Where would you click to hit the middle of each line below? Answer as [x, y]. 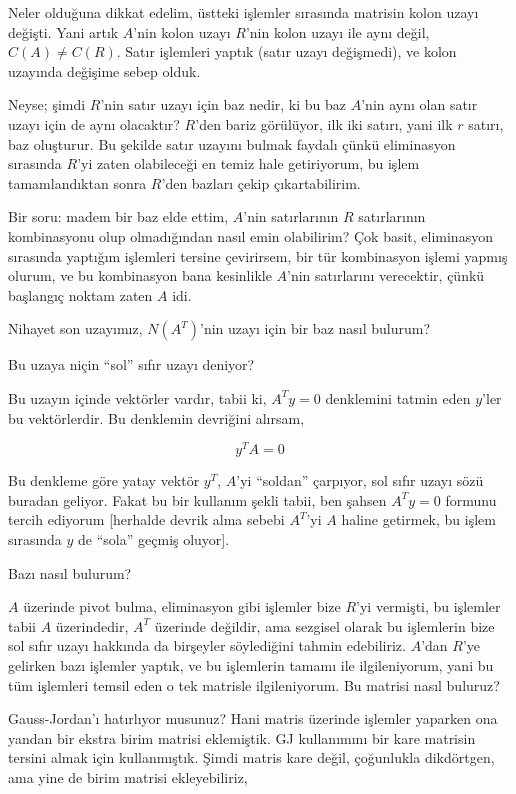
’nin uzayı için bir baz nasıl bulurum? [315, 328]
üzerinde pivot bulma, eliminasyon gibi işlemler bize [182, 606]
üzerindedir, [92, 625]
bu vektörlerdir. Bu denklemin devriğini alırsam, [156, 417]
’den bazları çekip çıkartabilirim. [261, 182]
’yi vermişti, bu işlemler [428, 606]
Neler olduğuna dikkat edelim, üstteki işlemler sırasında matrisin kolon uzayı [243, 12]
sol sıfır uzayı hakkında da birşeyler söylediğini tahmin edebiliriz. [207, 645]
